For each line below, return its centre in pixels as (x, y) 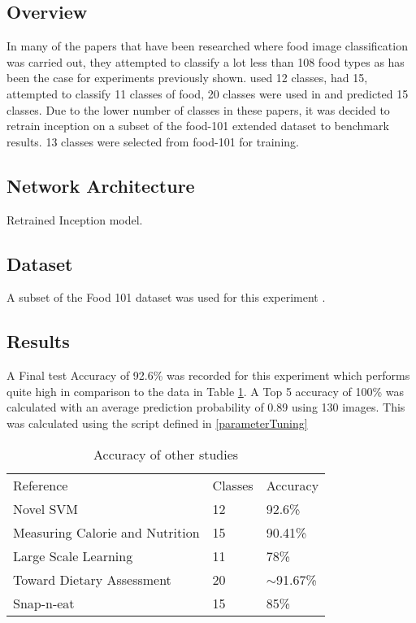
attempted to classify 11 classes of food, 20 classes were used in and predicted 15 (208, 93)
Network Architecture (101, 185)
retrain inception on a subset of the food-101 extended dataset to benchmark (198, 126)
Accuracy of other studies (166, 454)
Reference (41, 485)
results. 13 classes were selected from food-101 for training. (153, 141)
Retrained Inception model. (75, 219)
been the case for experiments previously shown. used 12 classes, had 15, (187, 78)
